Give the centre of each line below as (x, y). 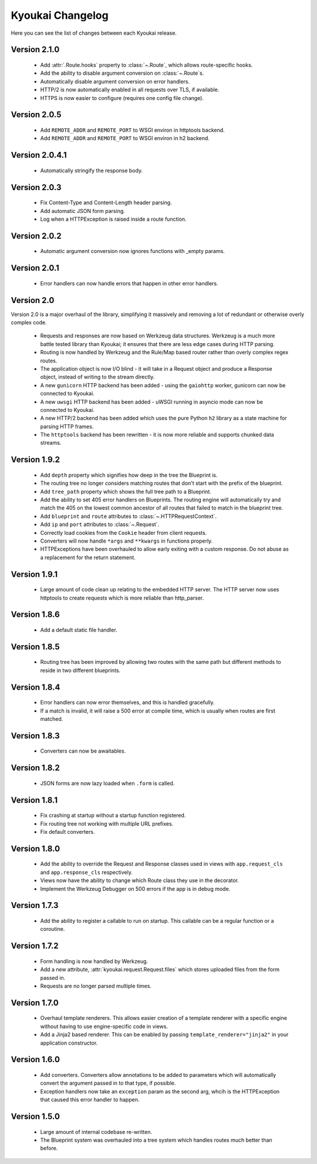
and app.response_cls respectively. (87, 872)
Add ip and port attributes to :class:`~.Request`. (100, 524)
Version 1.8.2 (35, 768)
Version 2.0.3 (36, 187)
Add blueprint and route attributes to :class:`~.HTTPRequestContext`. (129, 516)
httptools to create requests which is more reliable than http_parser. (122, 598)
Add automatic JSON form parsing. (83, 211)
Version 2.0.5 (36, 115)
